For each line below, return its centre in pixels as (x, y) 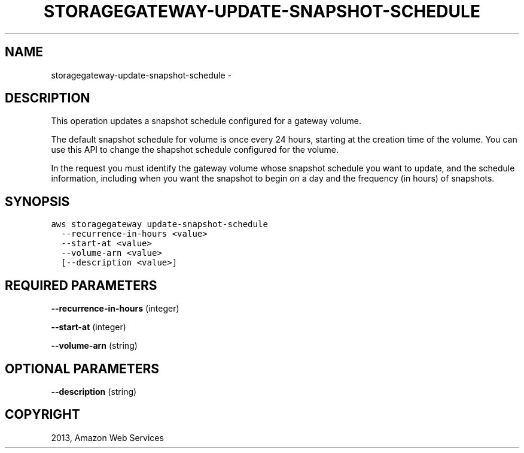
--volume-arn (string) (94, 346)
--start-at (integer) (89, 327)
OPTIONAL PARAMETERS (82, 369)
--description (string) (94, 391)
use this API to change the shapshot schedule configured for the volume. (195, 150)
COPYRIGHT (42, 415)
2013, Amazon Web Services (107, 437)
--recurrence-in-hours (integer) (115, 309)
